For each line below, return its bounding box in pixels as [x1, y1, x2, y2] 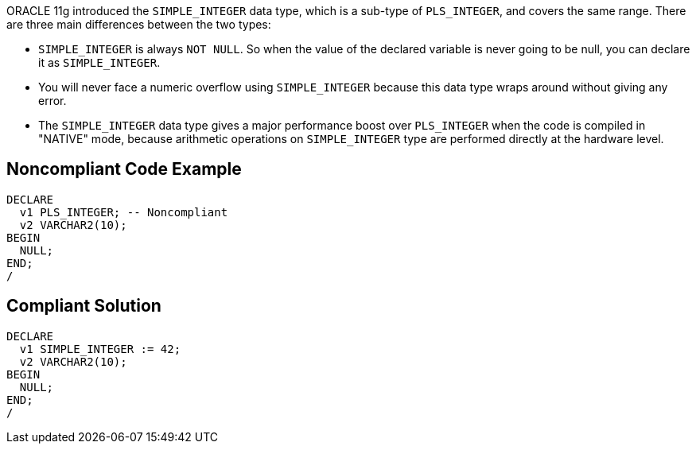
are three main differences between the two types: [6, 17, 271, 31]
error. [38, 94, 67, 107]
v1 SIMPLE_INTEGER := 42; [19, 342, 181, 355]
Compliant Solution [6, 296, 161, 316]
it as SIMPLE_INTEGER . [38, 56, 161, 69]
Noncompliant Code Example [6, 159, 242, 180]
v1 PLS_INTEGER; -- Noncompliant [19, 205, 228, 219]
